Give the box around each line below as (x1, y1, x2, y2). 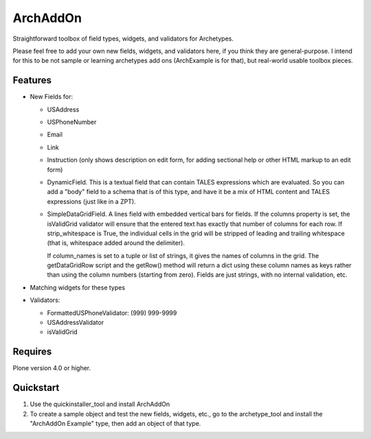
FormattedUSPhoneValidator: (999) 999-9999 (47, 308, 177, 317)
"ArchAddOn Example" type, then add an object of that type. (30, 420, 201, 428)
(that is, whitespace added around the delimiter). (47, 239, 185, 247)
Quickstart (12, 382, 60, 394)
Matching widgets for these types (30, 283, 126, 292)
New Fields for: (30, 93, 74, 101)
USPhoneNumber (47, 118, 97, 127)
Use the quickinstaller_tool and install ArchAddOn (30, 400, 170, 409)
